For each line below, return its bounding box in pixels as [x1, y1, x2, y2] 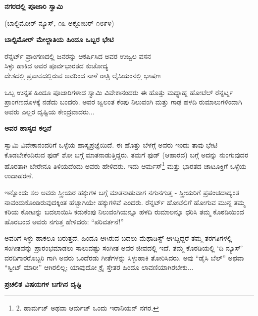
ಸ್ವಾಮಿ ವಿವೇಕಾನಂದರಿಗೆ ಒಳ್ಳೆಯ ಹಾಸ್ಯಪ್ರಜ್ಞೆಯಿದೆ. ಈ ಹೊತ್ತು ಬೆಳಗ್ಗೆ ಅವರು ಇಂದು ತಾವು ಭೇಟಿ [4, 139, 218, 150]
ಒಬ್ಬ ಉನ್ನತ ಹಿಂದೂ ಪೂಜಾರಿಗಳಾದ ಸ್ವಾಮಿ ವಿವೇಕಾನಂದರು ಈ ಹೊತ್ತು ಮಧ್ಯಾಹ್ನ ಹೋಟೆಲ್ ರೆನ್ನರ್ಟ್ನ [4, 87, 233, 97]
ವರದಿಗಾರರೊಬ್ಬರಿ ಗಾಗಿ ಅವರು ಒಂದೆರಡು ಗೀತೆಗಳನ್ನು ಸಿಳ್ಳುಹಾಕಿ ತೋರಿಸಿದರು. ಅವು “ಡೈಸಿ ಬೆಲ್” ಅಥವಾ [4, 252, 244, 263]
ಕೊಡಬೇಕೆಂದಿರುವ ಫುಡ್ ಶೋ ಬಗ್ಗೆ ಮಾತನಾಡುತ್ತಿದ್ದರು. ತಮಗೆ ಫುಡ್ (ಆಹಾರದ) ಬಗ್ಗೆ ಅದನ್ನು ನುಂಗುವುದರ [4, 149, 249, 159]
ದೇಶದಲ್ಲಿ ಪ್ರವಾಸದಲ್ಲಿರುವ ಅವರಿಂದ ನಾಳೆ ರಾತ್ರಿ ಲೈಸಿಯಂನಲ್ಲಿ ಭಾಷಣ [4, 70, 161, 80]
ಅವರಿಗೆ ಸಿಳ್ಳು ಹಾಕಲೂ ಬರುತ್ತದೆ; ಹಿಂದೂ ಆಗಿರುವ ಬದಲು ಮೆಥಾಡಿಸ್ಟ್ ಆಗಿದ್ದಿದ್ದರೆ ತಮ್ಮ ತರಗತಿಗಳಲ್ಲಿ [4, 233, 233, 243]
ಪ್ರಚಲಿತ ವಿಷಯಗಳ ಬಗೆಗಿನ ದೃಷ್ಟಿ [4, 278, 82, 289]
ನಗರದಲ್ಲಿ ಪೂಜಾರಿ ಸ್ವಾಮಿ [4, 1, 63, 11]
